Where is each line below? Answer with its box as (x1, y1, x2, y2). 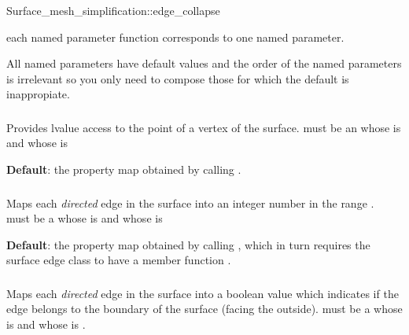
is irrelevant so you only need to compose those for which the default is (6, 70, 349, 87)
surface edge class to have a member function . (6, 252, 231, 268)
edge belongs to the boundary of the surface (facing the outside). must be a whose (6, 300, 403, 317)
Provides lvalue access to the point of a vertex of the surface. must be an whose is (6, 119, 401, 135)
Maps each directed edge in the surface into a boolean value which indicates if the (6, 285, 399, 301)
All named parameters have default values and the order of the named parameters (6, 55, 402, 72)
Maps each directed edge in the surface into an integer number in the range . (6, 194, 374, 211)
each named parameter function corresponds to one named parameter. (6, 28, 345, 45)
